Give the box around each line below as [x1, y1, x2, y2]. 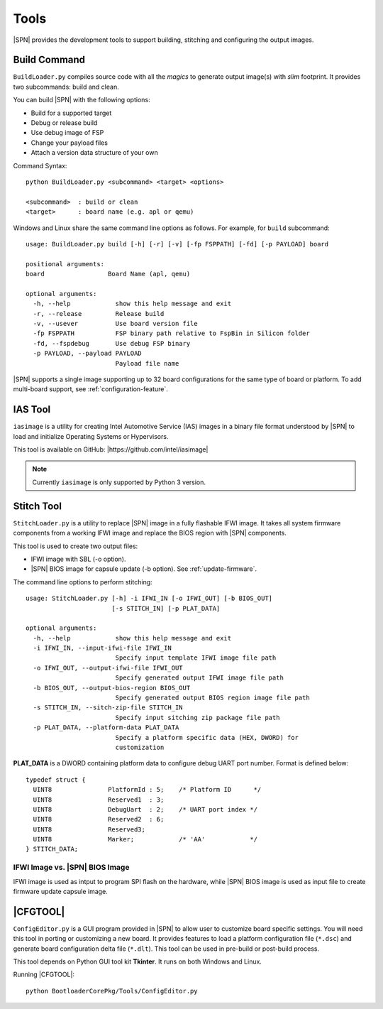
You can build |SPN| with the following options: [13, 96, 150, 104]
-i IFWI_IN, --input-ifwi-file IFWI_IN [33, 644, 172, 653]
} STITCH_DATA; [26, 845, 79, 853]
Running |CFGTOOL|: [13, 970, 74, 979]
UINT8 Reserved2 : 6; [33, 815, 165, 824]
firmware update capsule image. [13, 888, 108, 896]
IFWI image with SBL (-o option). [30, 555, 126, 563]
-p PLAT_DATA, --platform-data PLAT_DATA [33, 724, 179, 731]
